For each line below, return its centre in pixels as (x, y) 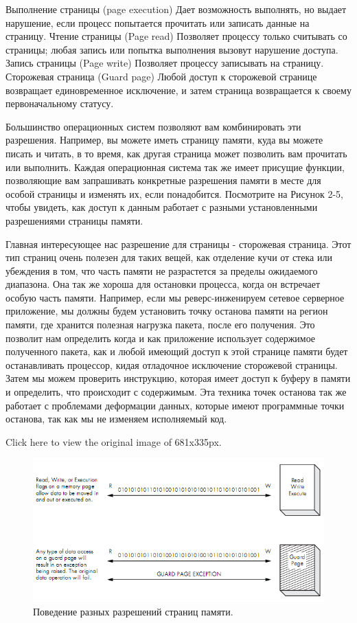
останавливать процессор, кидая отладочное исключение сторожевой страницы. (172, 364)
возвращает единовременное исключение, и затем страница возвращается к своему (178, 90)
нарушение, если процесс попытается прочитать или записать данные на (158, 22)
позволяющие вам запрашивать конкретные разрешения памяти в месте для (163, 180)
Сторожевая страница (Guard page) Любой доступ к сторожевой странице (161, 76)
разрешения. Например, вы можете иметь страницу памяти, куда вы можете (164, 140)
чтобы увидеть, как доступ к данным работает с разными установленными (162, 207)
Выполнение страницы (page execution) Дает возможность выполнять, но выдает (176, 9)
